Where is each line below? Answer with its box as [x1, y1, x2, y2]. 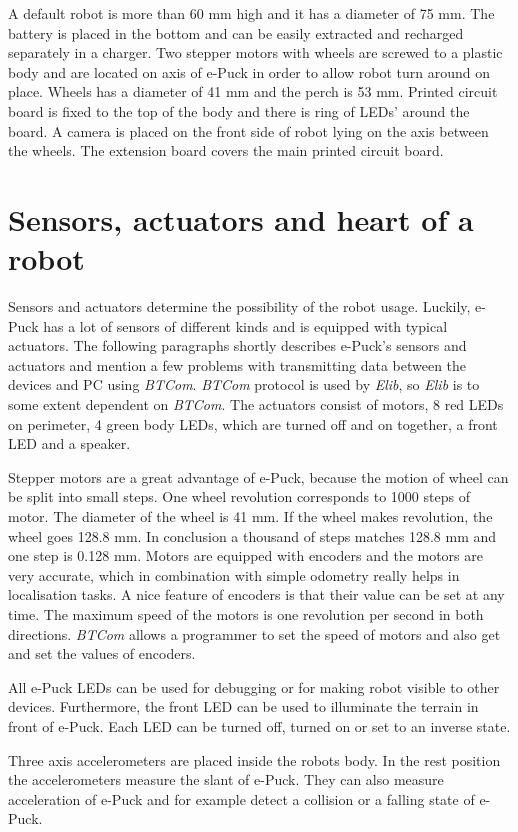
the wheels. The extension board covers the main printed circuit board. [8, 140, 444, 161]
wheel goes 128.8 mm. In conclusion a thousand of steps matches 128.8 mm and [8, 525, 497, 546]
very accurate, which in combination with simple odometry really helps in [8, 564, 460, 585]
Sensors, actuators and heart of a [8, 198, 474, 239]
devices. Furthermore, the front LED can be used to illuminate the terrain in [8, 696, 479, 717]
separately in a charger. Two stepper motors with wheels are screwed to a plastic [8, 42, 503, 63]
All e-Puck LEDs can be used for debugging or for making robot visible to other [8, 676, 500, 697]
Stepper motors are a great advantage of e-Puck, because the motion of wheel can [8, 466, 509, 487]
